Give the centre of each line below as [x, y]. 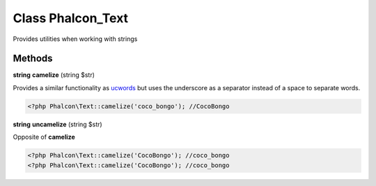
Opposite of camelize [44, 137]
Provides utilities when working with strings [75, 39]
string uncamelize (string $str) [57, 124]
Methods [33, 59]
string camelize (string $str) [54, 75]
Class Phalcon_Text [71, 18]
